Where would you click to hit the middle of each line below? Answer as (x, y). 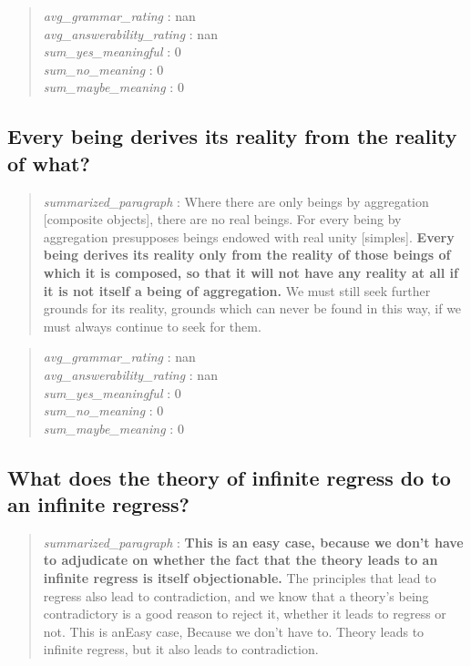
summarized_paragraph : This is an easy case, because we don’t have (253, 542)
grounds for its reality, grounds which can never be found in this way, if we (252, 308)
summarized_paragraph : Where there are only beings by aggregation (236, 201)
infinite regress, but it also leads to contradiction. (181, 649)
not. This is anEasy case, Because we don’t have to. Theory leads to (234, 631)
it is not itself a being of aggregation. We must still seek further (237, 290)
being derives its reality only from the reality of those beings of (247, 255)
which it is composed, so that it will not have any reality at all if (251, 272)
